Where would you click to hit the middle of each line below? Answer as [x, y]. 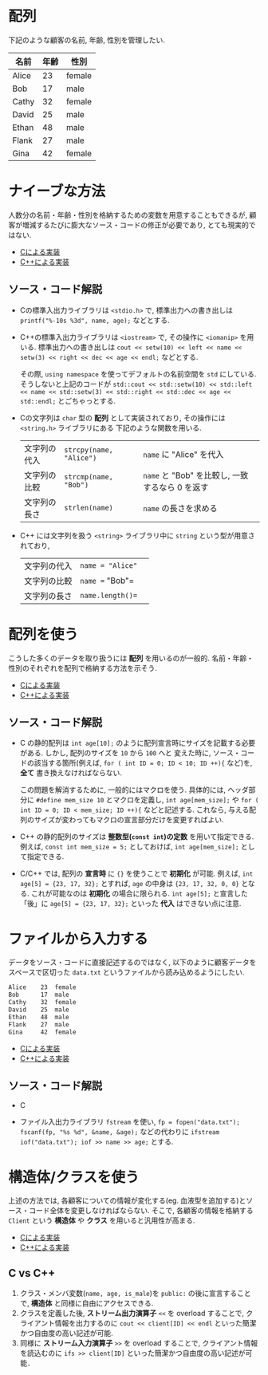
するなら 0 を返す [176, 487]
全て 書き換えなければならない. [71, 773]
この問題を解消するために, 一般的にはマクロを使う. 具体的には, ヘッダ [134, 790]
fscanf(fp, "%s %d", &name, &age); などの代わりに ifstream [120, 1132]
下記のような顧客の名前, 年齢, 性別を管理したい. [87, 40]
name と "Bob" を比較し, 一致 [196, 475]
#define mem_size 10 [70, 801]
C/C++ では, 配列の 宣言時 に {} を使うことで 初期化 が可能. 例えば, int [136, 873]
